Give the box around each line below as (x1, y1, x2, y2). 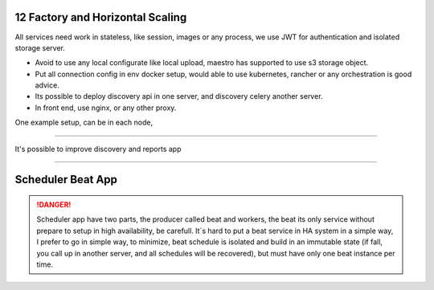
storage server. (14, 43, 66, 52)
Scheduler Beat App (14, 173, 118, 186)
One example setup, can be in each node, (14, 117, 153, 128)
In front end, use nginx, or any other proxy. (35, 103, 177, 112)
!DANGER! (36, 200, 72, 210)
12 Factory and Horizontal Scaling (14, 10, 187, 24)
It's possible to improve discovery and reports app (14, 144, 182, 153)
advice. (35, 80, 59, 90)
